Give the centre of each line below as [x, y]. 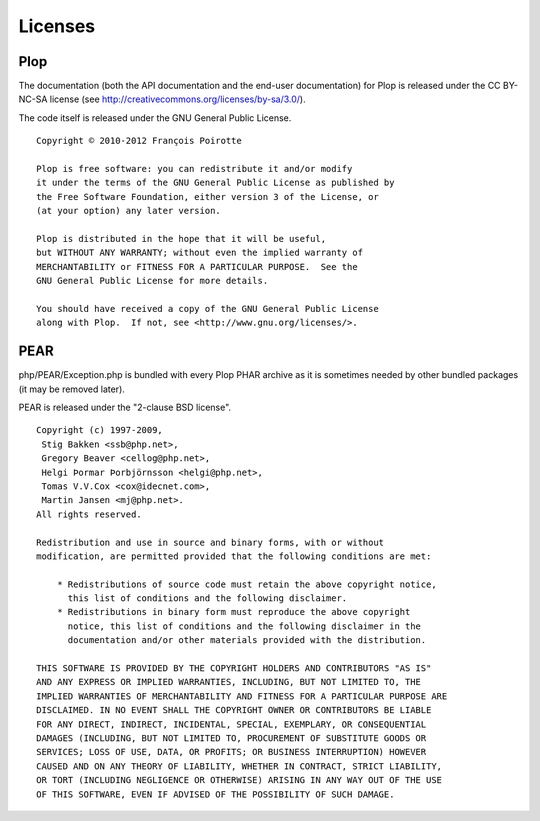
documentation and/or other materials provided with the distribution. [247, 640]
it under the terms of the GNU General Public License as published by [215, 183]
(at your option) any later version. [129, 211]
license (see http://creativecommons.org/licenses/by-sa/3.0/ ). [177, 99]
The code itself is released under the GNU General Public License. [155, 117]
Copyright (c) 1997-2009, [100, 430]
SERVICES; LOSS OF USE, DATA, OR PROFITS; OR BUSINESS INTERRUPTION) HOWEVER [231, 752]
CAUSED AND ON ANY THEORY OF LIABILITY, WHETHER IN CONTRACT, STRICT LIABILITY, [239, 766]
